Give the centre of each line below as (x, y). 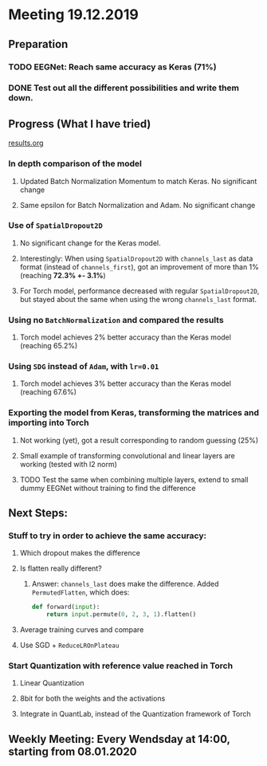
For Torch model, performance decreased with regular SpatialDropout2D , (139, 291)
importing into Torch (49, 422)
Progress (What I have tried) (80, 124)
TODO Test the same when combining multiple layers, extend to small (134, 479)
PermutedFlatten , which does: (80, 592)
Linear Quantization (52, 683)
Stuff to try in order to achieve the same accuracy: (108, 536)
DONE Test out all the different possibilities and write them (124, 88)
